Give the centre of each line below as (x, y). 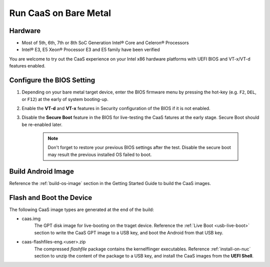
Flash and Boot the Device (51, 197)
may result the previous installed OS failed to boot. (100, 154)
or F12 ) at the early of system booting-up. (65, 99)
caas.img (31, 219)
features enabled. (27, 66)
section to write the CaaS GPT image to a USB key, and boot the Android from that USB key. (129, 232)
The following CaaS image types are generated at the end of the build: (82, 209)
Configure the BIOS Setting (52, 80)
